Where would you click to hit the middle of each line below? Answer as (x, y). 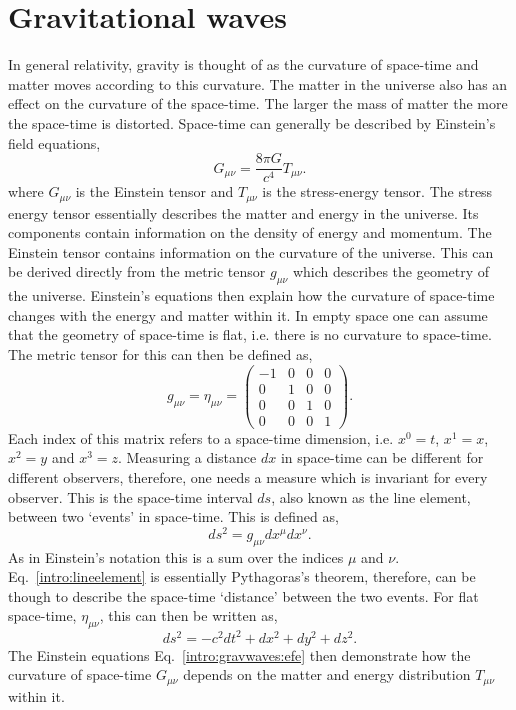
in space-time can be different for (382, 457)
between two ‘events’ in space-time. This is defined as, (173, 516)
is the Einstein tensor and (154, 191)
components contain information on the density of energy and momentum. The (250, 232)
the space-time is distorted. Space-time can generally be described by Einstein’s (252, 122)
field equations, (54, 142)
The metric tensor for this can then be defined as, (160, 353)
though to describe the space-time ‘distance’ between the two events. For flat (243, 595)
